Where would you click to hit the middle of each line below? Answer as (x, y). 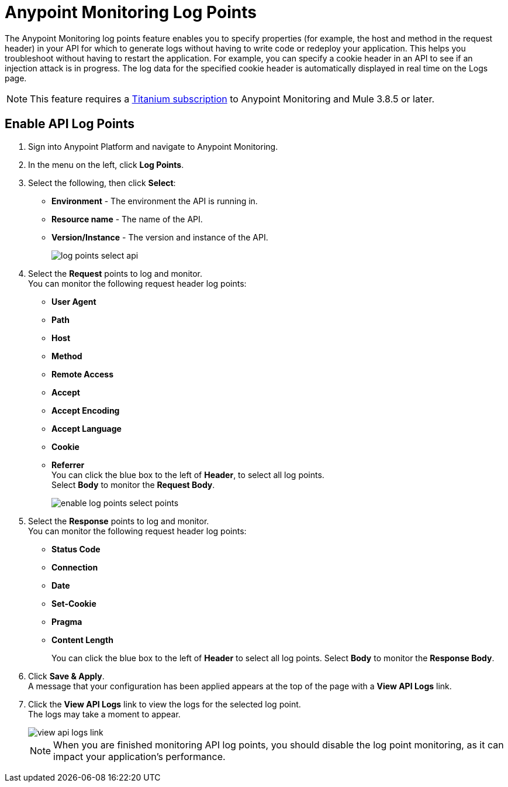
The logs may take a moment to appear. (104, 714)
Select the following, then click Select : (102, 183)
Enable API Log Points (70, 124)
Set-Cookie (74, 603)
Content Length (82, 640)
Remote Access (82, 374)
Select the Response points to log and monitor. (119, 521)
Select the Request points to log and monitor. (115, 273)
